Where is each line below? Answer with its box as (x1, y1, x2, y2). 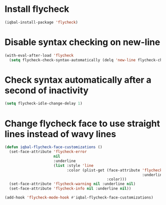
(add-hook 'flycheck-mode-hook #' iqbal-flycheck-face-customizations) (4, 195, 154, 200)
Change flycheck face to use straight (4, 118, 161, 129)
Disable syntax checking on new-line (4, 37, 161, 48)
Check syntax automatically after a (4, 74, 152, 85)
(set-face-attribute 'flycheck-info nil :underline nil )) (9, 186, 132, 191)
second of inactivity (4, 85, 89, 96)
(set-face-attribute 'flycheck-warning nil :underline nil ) (9, 182, 136, 187)
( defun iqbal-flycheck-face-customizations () (4, 145, 103, 150)
